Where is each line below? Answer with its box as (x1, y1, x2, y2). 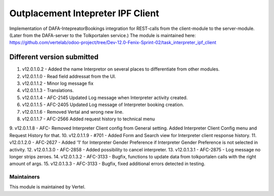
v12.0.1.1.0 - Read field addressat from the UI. (22, 73, 116, 79)
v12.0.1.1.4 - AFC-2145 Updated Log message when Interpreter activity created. (22, 94, 188, 101)
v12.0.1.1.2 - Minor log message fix (22, 80, 94, 86)
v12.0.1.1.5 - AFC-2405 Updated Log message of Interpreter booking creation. (22, 102, 184, 108)
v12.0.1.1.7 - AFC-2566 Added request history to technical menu (22, 116, 155, 122)
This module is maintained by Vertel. (9, 184, 86, 190)
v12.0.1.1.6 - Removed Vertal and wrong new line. (22, 109, 124, 115)
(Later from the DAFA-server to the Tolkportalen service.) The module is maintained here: (9, 32, 196, 38)
